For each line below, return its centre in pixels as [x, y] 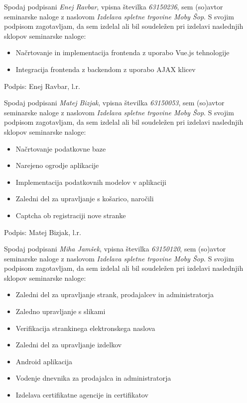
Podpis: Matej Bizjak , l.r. [43, 232]
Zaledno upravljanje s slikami [61, 311]
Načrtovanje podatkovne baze [61, 148]
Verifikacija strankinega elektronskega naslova [85, 328]
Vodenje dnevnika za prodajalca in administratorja [93, 378]
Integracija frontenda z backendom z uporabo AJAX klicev [106, 69]
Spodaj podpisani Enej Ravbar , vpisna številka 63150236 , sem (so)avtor [114, 6]
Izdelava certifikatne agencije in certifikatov [82, 395]
